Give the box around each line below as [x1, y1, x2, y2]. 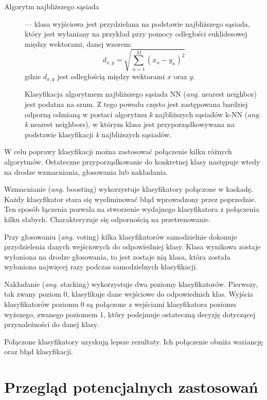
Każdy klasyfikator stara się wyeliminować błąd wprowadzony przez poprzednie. [4, 193, 257, 204]
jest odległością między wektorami [57, 70, 165, 81]
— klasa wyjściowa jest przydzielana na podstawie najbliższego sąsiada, [25, 18, 250, 29]
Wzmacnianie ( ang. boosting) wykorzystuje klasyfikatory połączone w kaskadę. [4, 184, 253, 194]
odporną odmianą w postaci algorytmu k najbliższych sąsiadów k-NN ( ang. [25, 108, 261, 119]
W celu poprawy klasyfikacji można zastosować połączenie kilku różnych [4, 146, 232, 157]
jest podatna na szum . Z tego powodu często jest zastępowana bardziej [25, 98, 248, 109]
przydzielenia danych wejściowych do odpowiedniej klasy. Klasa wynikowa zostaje [4, 241, 261, 252]
